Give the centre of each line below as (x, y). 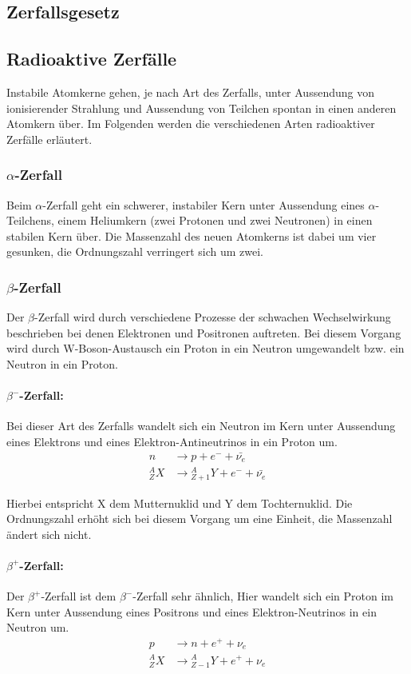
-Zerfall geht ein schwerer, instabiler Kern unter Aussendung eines (204, 204)
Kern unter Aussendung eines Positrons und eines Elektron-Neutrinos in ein (192, 611)
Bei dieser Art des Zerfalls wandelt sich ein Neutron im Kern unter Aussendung (201, 426)
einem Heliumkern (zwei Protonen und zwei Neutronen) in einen (215, 220)
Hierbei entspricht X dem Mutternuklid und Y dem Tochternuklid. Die (180, 503)
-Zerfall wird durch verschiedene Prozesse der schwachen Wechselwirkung (213, 317)
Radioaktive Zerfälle (92, 59)
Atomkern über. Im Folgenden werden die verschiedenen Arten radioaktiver (191, 124)
